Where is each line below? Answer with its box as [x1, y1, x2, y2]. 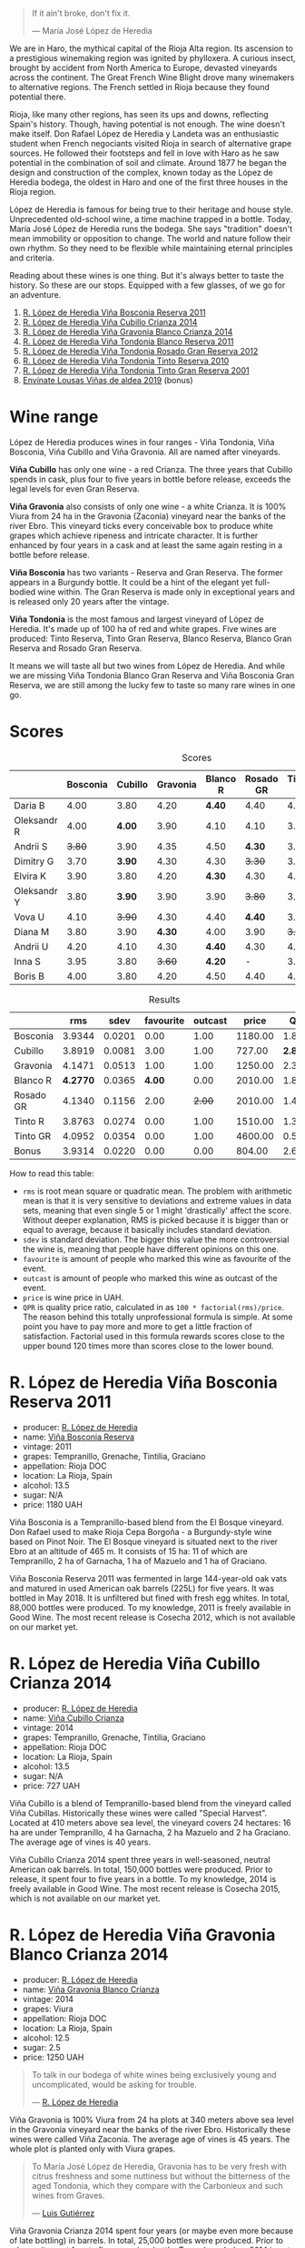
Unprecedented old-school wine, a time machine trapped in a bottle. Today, [9, 214, 292, 224]
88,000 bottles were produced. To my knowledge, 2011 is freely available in [9, 1602, 291, 1612]
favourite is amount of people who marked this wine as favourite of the [22, 1253, 291, 1264]
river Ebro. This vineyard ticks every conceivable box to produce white [9, 520, 274, 531]
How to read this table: [9, 1167, 94, 1178]
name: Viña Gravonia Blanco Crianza [22, 1984, 161, 1995]
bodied [9, 586, 36, 597]
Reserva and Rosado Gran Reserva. [9, 642, 143, 654]
